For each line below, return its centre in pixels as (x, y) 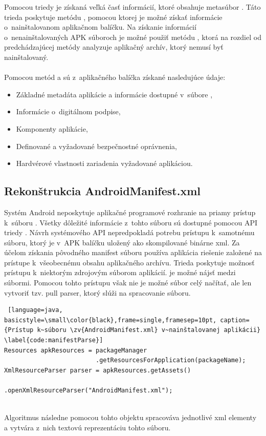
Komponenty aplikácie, (52, 128)
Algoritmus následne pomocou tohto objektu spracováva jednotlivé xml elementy (130, 417)
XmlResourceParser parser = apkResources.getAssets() (98, 370)
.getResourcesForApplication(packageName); (171, 360)
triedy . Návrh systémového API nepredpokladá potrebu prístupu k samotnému (129, 232)
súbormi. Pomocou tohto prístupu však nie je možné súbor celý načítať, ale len (128, 283)
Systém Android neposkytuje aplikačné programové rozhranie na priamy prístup (130, 212)
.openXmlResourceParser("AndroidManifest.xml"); (88, 391)
